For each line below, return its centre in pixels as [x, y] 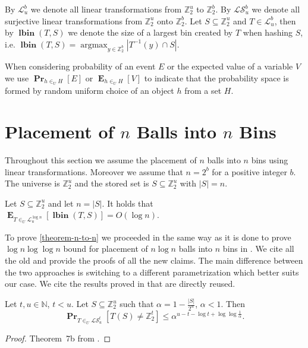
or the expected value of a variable [230, 66]
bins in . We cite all [258, 249]
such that [137, 303]
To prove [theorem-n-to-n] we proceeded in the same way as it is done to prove [148, 237]
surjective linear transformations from [74, 20]
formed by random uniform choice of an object [89, 91]
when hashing [268, 32]
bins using [270, 160]
